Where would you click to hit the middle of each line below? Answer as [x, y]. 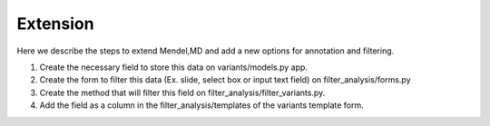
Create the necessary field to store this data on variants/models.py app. [174, 67]
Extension [55, 24]
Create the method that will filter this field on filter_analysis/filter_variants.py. [182, 92]
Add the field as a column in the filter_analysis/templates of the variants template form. [202, 105]
